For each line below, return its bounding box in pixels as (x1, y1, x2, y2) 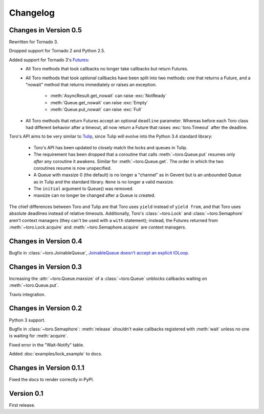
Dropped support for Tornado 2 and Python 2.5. (9, 48, 105, 54)
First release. (9, 402, 36, 408)
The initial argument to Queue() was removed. (33, 186, 134, 192)
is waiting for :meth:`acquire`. (9, 333, 68, 339)
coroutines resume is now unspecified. (33, 165, 112, 171)
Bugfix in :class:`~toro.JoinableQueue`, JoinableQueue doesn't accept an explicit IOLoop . (9, 250, 189, 255)
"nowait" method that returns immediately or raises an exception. (25, 82, 157, 88)
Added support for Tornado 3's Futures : (9, 57, 89, 63)
